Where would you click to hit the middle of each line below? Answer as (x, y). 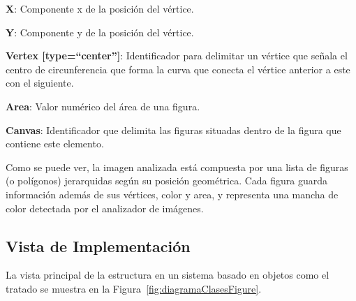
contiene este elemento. (55, 144)
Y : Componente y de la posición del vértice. (100, 32)
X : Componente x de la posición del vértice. (100, 8)
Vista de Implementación (98, 245)
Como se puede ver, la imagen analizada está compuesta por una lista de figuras (177, 167)
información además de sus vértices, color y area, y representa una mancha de (172, 194)
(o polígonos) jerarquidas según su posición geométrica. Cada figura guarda (167, 181)
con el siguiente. (40, 83)
